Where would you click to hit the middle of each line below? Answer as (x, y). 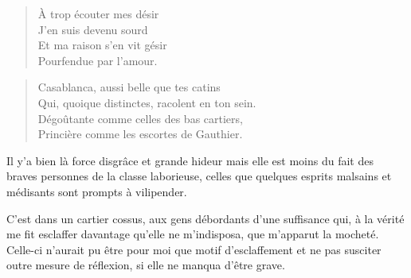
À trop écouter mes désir (98, 14)
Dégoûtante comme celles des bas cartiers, (140, 118)
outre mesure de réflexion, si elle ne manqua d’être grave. (146, 265)
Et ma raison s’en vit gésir (102, 45)
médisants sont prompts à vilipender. (97, 191)
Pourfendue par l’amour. (98, 60)
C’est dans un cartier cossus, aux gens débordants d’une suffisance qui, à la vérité (205, 218)
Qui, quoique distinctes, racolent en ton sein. (147, 102)
